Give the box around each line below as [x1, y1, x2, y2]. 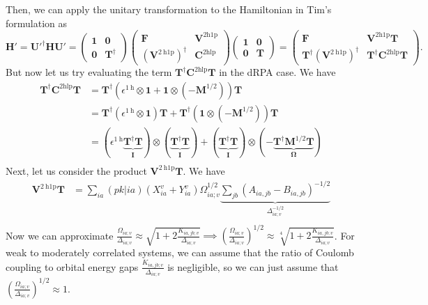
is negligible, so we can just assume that [167, 259, 339, 274]
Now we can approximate [6, 228, 114, 242]
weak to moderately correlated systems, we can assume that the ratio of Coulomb [6, 245, 354, 260]
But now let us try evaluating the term [6, 65, 172, 79]
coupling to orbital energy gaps [6, 259, 139, 274]
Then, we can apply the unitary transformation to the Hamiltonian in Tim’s [6, 2, 332, 16]
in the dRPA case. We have [219, 65, 336, 79]
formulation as [6, 15, 68, 30]
